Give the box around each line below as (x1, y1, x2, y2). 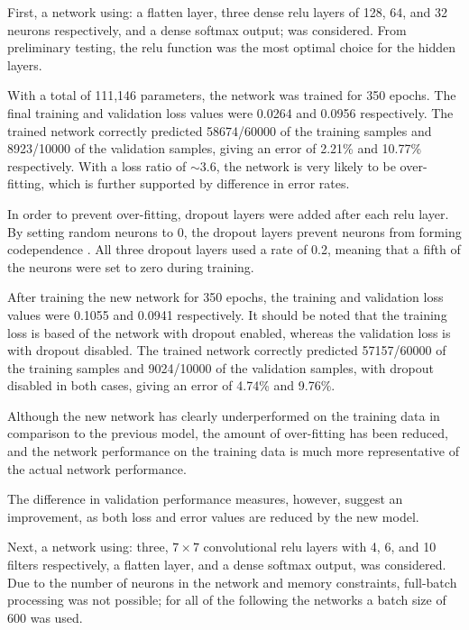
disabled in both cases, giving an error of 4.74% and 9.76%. (7, 376, 336, 395)
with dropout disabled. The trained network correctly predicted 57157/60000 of (7, 341, 446, 360)
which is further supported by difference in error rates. (48, 174, 350, 193)
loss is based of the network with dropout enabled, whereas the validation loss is (7, 323, 451, 342)
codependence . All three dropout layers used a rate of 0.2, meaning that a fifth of (7, 240, 461, 259)
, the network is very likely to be (216, 156, 396, 175)
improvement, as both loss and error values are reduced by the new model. (7, 507, 419, 525)
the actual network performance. (7, 459, 187, 478)
